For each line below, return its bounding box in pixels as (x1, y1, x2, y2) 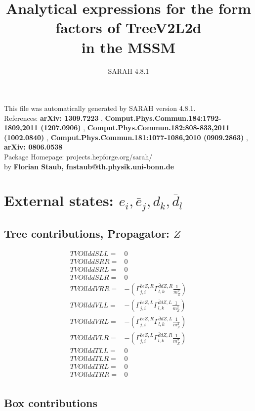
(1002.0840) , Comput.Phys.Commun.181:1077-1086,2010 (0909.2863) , (4, 132, 248, 142)
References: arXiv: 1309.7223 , (4, 112, 103, 123)
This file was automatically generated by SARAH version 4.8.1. (4, 103, 196, 113)
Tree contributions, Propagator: (4, 225, 170, 241)
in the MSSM (81, 37, 176, 57)
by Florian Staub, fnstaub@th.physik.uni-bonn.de (4, 161, 174, 171)
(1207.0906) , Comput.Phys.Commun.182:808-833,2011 (41, 122, 230, 133)
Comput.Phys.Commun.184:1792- (105, 112, 221, 123)
